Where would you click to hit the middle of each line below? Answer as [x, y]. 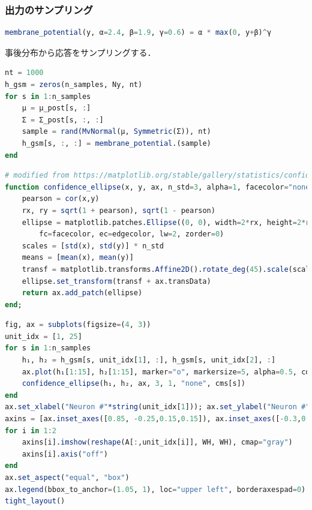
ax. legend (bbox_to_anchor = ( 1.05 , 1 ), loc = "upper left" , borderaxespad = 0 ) [155, 489]
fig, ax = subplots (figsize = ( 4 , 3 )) [78, 325]
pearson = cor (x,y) [61, 199]
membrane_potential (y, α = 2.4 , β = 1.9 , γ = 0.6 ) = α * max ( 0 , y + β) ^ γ [138, 33]
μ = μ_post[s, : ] [56, 108]
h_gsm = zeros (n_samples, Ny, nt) [74, 85]
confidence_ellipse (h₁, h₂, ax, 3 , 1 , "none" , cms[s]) [133, 384]
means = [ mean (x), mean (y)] [78, 258]
